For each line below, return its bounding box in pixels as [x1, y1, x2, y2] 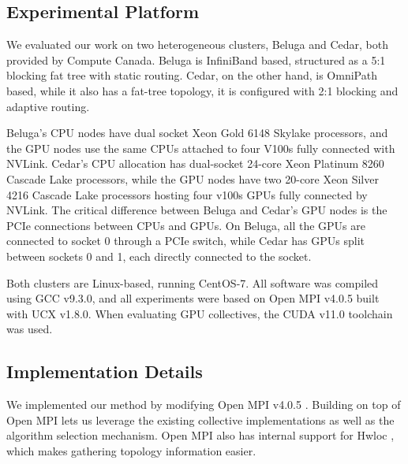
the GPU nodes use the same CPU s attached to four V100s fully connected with [6, 139, 395, 156]
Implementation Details [6, 359, 203, 384]
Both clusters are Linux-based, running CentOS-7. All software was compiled [6, 274, 379, 291]
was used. [6, 321, 53, 337]
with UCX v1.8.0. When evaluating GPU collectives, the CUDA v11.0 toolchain [6, 305, 393, 321]
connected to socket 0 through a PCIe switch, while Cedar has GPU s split [6, 232, 365, 249]
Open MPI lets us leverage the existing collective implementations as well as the [6, 411, 395, 428]
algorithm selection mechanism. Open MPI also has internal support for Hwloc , [6, 427, 395, 444]
